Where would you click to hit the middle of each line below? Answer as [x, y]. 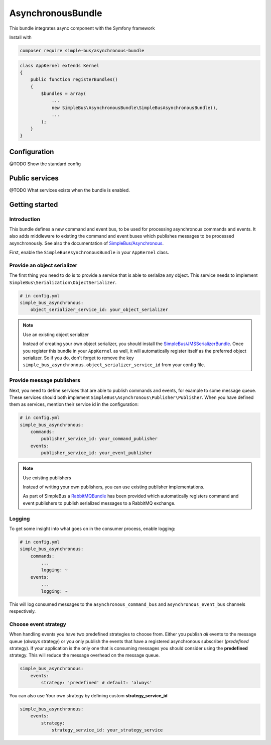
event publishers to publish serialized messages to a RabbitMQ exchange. [99, 503]
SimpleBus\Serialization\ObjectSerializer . [63, 282]
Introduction [25, 219]
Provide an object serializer [43, 265]
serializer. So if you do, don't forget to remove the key [78, 358]
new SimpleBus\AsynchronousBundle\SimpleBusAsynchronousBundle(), [135, 108]
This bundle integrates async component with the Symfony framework [82, 28]
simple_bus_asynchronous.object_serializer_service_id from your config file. [114, 365]
